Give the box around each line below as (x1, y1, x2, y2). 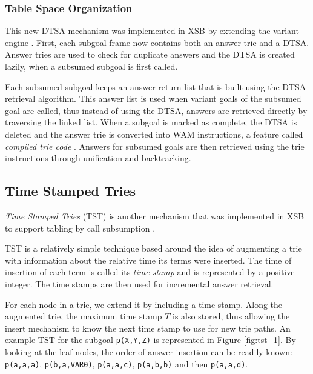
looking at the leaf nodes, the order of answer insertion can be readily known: (5, 345, 292, 358)
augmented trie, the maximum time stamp (5, 310, 162, 322)
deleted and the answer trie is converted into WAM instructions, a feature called (5, 127, 303, 140)
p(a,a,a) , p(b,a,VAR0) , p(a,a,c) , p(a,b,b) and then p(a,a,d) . (5, 357, 248, 370)
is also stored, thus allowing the (172, 310, 290, 322)
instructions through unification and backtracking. (5, 152, 191, 164)
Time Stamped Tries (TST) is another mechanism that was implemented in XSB (5, 209, 305, 222)
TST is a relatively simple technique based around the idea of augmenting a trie (5, 242, 302, 255)
